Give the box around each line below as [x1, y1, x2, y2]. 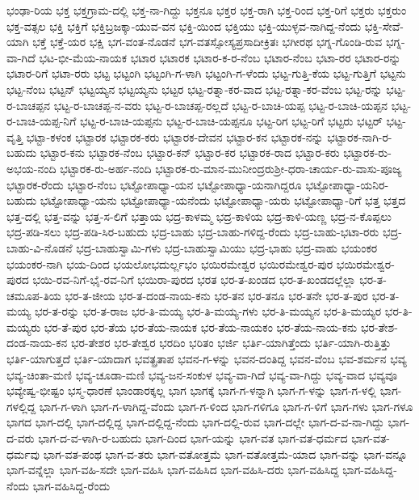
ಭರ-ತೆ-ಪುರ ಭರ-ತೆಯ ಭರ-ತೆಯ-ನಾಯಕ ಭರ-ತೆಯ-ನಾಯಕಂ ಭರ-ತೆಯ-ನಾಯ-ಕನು [44, 318, 358, 335]
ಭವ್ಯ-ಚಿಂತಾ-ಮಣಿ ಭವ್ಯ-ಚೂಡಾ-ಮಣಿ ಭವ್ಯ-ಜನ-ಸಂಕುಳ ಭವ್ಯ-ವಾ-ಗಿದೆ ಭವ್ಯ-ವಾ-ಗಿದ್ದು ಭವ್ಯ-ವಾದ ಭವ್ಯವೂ [6, 366, 398, 383]
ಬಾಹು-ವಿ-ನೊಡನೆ [6, 239, 73, 256]
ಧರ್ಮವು [6, 445, 40, 462]
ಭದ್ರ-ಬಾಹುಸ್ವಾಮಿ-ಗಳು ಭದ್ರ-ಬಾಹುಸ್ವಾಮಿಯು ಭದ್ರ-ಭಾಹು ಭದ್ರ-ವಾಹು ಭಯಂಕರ [76, 239, 378, 256]
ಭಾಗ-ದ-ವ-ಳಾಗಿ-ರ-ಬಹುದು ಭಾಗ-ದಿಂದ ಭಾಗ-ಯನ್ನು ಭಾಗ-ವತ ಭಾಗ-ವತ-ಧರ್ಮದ [38, 430, 348, 447]
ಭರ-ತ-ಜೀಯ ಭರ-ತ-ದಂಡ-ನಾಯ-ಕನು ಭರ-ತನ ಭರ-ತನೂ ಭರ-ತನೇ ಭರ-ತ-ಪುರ [65, 286, 368, 303]
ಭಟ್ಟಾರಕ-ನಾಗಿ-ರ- [327, 128, 392, 145]
